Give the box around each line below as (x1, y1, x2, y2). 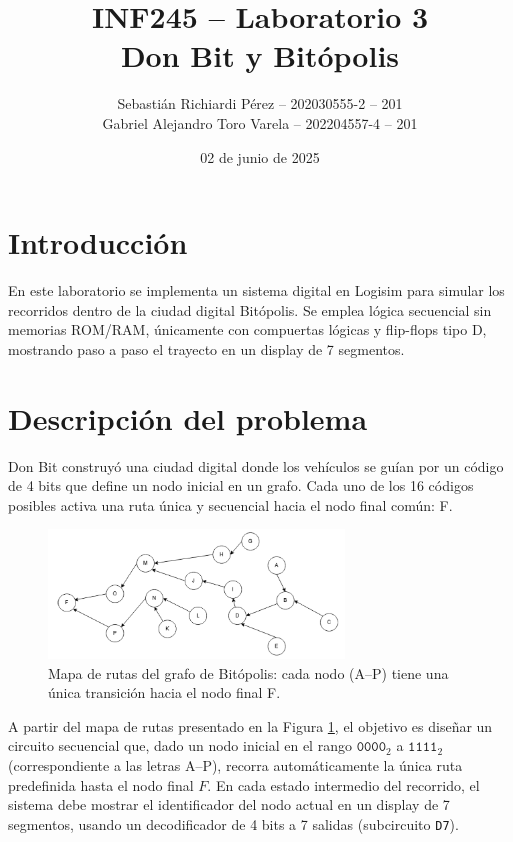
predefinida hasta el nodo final (8, 774, 194, 795)
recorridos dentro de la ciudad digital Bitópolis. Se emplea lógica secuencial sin (8, 299, 492, 320)
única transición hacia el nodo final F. (48, 682, 281, 703)
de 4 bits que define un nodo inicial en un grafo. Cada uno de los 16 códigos (8, 475, 474, 496)
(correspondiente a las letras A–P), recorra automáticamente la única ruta (8, 755, 463, 776)
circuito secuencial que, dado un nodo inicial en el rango (8, 735, 352, 756)
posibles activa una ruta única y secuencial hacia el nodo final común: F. (8, 494, 453, 515)
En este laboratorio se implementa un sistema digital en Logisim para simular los (8, 280, 505, 301)
